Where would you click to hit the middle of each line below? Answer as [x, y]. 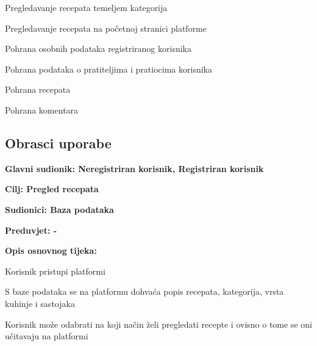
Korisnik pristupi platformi [55, 271]
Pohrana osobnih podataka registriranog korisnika [98, 49]
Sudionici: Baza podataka [59, 209]
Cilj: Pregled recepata [52, 189]
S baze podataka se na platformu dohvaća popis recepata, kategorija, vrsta [144, 291]
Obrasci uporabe [58, 142]
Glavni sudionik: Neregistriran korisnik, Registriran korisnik [134, 168]
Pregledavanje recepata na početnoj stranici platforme [106, 28]
